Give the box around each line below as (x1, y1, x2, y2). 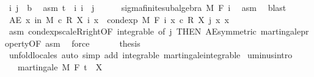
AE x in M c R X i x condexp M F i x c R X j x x (9, 13, 229, 25)
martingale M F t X (17, 60, 103, 73)
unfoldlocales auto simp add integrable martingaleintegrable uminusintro (9, 49, 293, 61)
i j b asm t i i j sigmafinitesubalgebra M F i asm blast (9, 1, 287, 13)
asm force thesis (45, 36, 141, 49)
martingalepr (260, 25, 309, 38)
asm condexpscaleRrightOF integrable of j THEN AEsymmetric (9, 25, 257, 38)
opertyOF (5, 36, 42, 49)
